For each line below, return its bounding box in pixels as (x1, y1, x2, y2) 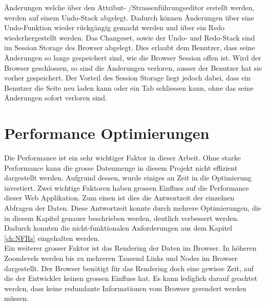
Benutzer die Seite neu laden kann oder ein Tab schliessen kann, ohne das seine (4, 82, 254, 93)
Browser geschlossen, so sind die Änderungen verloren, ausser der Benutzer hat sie (4, 62, 262, 73)
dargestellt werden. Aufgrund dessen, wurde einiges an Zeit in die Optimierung (4, 172, 252, 183)
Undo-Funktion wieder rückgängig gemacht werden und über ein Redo (4, 22, 224, 33)
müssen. (4, 293, 29, 303)
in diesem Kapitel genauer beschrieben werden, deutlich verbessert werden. (4, 212, 239, 223)
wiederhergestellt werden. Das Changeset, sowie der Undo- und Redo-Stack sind (4, 32, 255, 43)
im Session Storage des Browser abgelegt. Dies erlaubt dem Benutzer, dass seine (4, 42, 255, 53)
